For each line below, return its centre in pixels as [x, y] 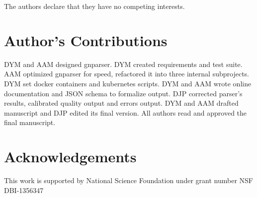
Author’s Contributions [86, 40]
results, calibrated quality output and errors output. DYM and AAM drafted [121, 103]
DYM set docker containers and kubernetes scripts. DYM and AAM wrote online [128, 83]
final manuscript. [30, 122]
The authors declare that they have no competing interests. [94, 6]
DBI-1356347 [24, 190]
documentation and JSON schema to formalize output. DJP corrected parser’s [123, 93]
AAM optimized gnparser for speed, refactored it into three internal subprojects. [127, 74]
